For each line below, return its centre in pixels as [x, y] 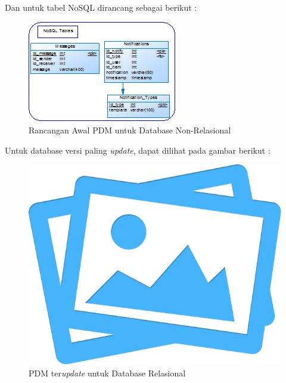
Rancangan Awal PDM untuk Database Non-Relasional [130, 130]
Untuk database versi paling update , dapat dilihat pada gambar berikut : [138, 150]
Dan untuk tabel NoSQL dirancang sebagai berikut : [101, 7]
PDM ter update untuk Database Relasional [107, 373]
